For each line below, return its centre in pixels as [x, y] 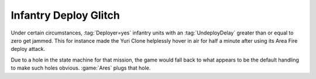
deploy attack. [28, 49]
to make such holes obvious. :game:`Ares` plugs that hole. [81, 68]
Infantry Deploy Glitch [65, 15]
